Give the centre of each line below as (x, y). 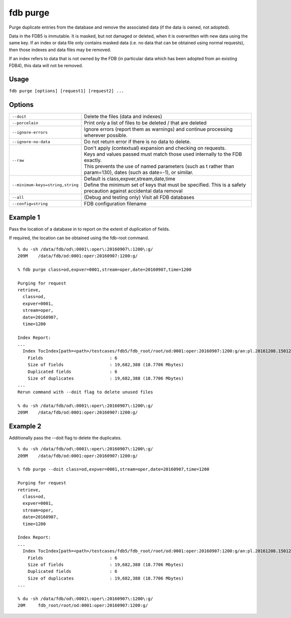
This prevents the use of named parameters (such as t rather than (159, 166)
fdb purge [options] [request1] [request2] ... (67, 91)
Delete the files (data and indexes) (123, 117)
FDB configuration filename (115, 204)
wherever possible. (106, 135)
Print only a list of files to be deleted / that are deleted (145, 123)
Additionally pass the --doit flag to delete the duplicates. (65, 438)
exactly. (93, 160)
